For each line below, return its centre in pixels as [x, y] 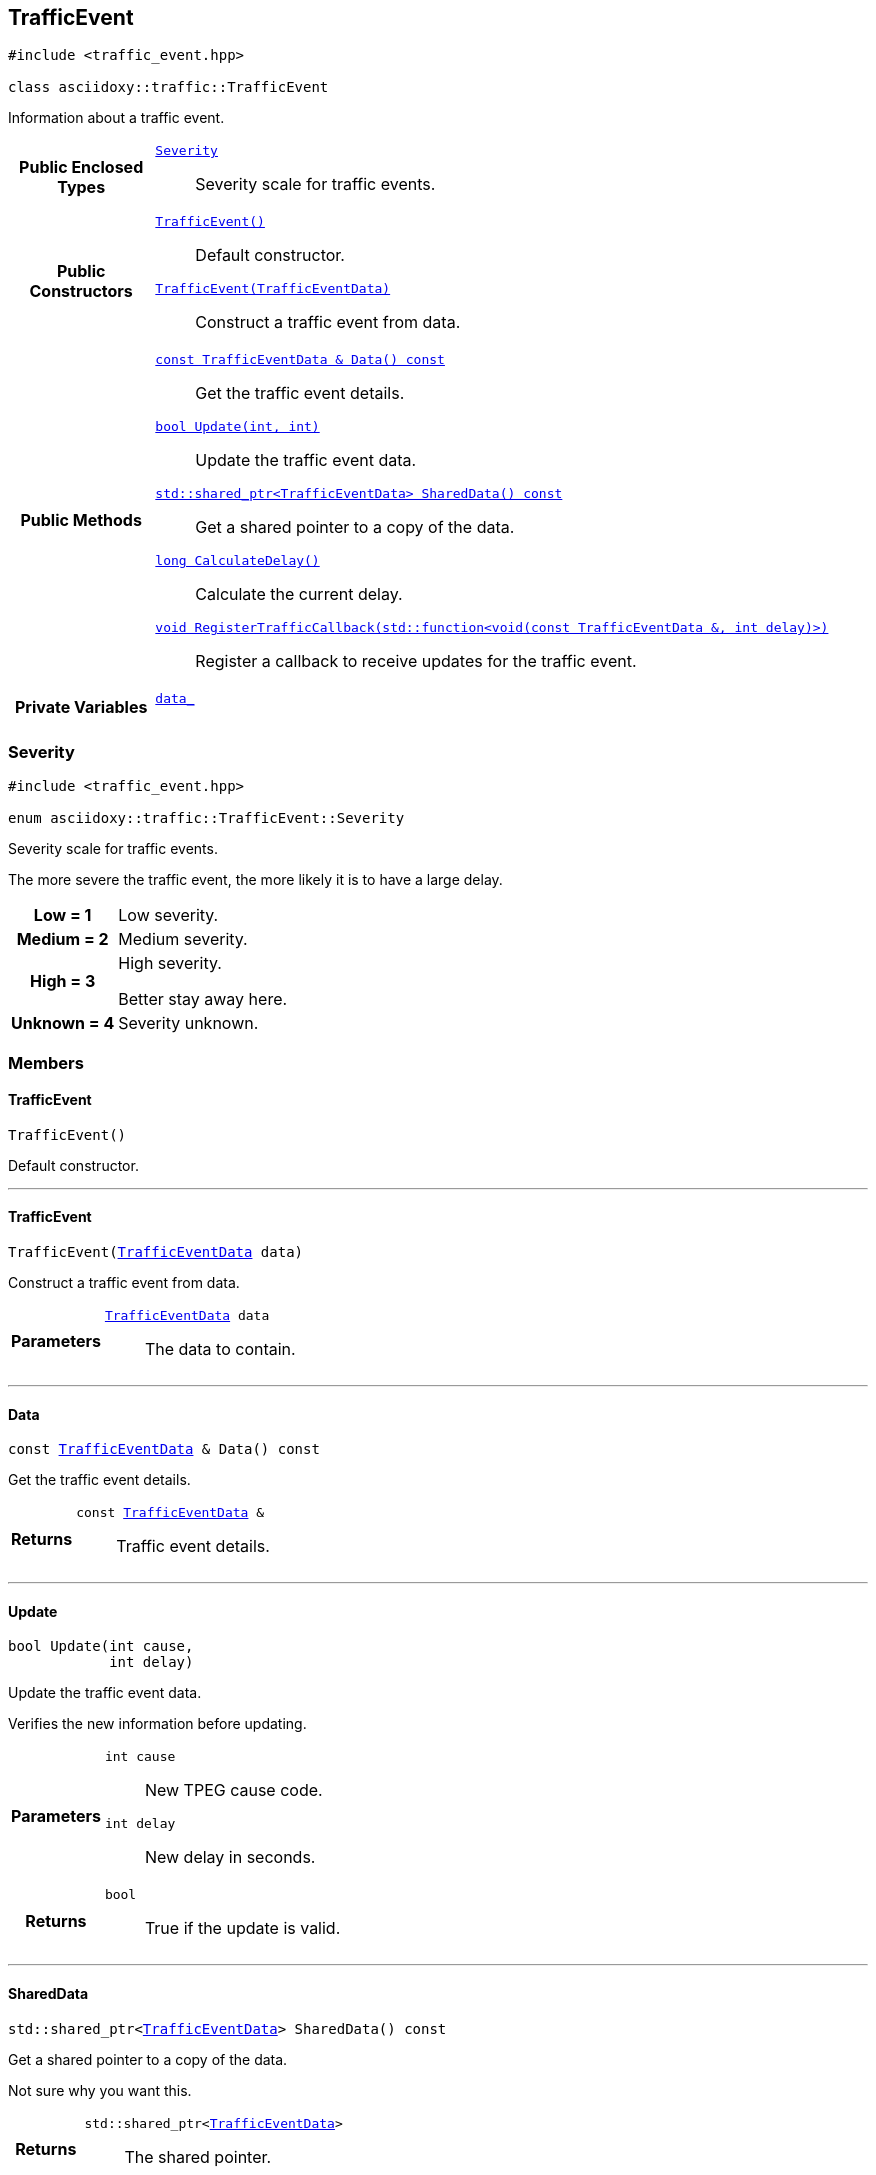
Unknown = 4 [63, 1023]
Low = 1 [62, 915]
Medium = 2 [62, 939]
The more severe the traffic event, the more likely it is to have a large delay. [255, 880]
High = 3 [63, 981]
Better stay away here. [203, 999]
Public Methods [81, 519]
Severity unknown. [188, 1023]
